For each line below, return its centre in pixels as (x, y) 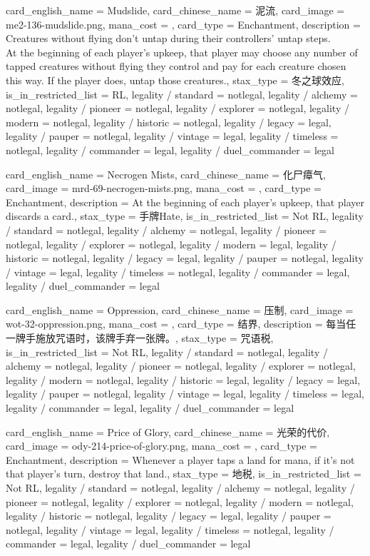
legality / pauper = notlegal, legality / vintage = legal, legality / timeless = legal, (185, 394)
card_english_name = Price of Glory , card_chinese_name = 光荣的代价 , (168, 431)
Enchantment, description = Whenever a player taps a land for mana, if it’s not (180, 459)
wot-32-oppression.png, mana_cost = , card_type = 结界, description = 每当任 (181, 324)
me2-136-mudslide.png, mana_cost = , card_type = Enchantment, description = (183, 24)
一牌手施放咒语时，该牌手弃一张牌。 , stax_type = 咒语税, (140, 338)
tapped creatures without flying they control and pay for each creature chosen (176, 66)
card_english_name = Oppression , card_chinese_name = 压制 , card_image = (180, 309)
